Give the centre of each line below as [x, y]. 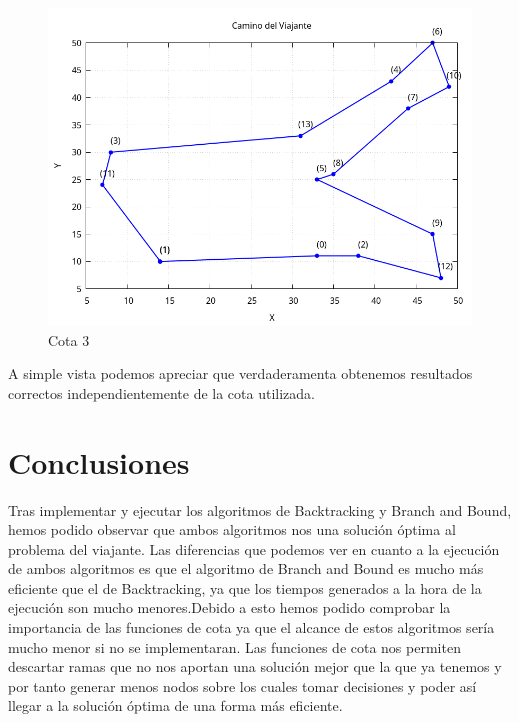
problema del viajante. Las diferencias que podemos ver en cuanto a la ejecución [254, 548]
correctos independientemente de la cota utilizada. [161, 392]
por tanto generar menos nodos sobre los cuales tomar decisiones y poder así [242, 685]
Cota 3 [69, 339]
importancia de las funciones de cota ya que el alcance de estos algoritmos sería [251, 627]
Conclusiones [99, 461]
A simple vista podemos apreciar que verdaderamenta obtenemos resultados [240, 373]
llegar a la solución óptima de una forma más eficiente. [175, 705]
